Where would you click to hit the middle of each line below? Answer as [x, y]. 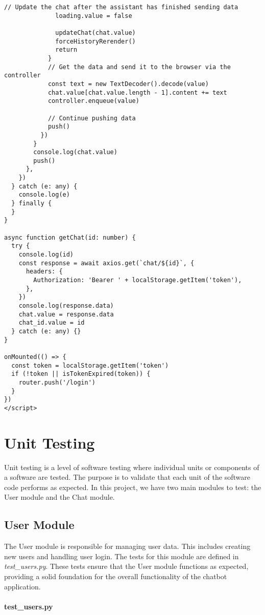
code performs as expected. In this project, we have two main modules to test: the [133, 487]
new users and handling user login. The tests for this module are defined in [122, 556]
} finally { [32, 204]
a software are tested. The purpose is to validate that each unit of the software [127, 477]
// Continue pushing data [92, 118]
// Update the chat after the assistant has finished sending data [121, 7]
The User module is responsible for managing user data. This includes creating [127, 546]
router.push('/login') [57, 382]
